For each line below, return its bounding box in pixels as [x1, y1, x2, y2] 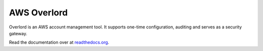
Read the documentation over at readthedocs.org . [9, 39, 110, 45]
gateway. [9, 30, 28, 36]
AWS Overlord [9, 7, 68, 18]
